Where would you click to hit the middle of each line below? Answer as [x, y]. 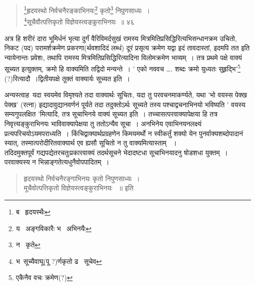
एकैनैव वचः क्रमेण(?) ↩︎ [44, 277]
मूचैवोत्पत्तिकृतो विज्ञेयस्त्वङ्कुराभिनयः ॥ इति [79, 188]
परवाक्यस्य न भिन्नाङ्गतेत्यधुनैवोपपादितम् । [57, 162]
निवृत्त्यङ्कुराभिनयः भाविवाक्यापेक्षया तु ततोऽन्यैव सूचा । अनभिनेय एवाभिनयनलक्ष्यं [103, 123]
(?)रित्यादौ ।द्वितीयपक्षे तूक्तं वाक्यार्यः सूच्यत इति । [67, 78]
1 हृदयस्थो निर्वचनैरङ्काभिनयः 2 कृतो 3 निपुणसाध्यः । [87, 10]
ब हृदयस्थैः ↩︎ [33, 212]
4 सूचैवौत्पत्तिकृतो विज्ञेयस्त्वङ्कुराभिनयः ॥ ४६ [79, 21]
